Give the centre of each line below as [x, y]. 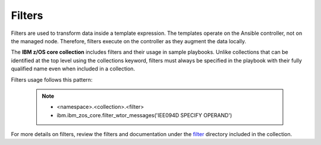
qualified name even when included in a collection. [73, 69]
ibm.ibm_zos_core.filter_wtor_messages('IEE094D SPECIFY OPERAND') [144, 115]
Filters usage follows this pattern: [52, 79]
